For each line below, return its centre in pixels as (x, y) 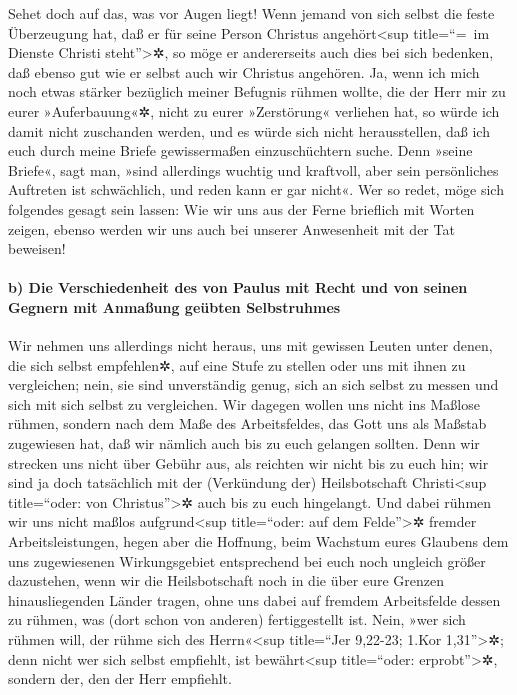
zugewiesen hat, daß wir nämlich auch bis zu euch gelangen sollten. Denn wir (244, 443)
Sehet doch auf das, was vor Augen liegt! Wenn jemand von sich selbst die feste (251, 13)
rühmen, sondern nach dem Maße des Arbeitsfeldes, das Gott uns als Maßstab (247, 423)
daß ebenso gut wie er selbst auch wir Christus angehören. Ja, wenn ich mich (244, 71)
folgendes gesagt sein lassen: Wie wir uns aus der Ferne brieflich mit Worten (241, 208)
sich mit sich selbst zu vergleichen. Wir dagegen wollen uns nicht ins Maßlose (244, 403)
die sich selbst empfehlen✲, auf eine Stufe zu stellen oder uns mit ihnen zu (237, 364)
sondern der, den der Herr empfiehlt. (120, 678)
